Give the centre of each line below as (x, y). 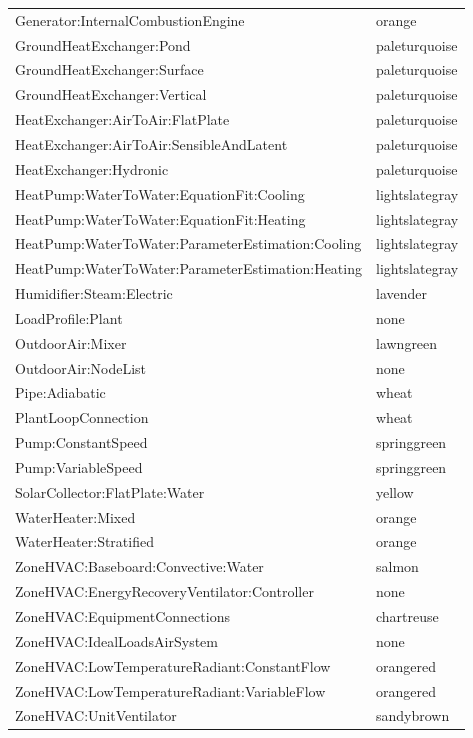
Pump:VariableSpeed (79, 466)
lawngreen (406, 342)
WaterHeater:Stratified (84, 541)
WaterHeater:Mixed (75, 516)
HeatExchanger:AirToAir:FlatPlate (122, 119)
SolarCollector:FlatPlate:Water (110, 491)
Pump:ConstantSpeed (81, 442)
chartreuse (407, 616)
